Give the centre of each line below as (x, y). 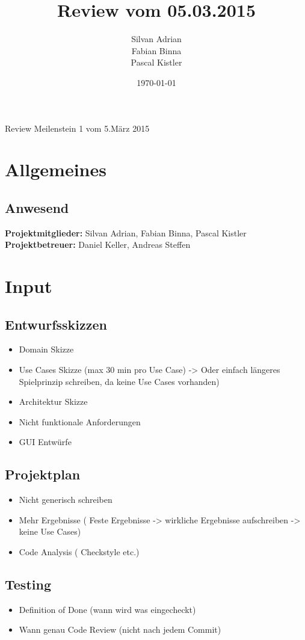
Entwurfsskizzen (56, 324)
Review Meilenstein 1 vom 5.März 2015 (77, 128)
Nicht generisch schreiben (66, 500)
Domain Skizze (46, 349)
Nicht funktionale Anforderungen (80, 421)
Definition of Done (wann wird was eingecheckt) (107, 609)
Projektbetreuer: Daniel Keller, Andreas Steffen (98, 245)
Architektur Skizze (53, 402)
